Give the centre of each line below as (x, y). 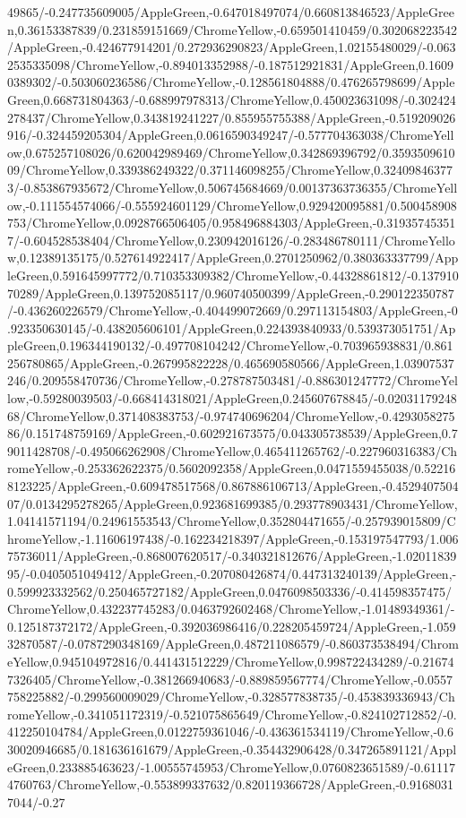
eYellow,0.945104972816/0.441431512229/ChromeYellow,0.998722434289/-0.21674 (231, 661)
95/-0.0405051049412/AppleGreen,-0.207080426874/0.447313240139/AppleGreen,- (232, 573)
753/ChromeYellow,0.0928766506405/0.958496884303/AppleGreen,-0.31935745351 (232, 223)
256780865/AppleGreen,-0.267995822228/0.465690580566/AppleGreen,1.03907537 (231, 362)
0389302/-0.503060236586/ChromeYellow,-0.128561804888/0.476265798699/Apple (231, 82)
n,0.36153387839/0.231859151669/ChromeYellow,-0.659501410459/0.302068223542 (233, 29)
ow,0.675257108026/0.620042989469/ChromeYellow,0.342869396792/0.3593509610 (231, 152)
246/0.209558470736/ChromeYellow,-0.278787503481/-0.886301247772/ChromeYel (233, 380)
